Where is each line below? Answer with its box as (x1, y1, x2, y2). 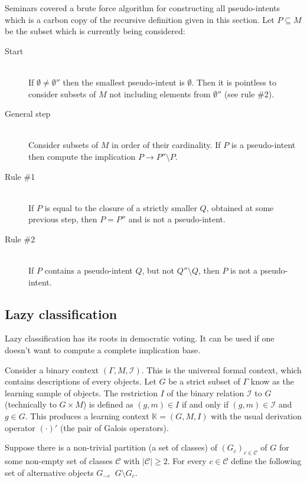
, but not (142, 264, 174, 277)
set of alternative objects (5, 466, 94, 478)
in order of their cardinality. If (112, 139, 221, 151)
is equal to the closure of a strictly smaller (44, 201, 197, 213)
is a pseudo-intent (231, 139, 296, 151)
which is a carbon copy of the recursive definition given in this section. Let (5, 13, 275, 25)
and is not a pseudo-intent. (128, 213, 226, 225)
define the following (231, 455, 302, 467)
